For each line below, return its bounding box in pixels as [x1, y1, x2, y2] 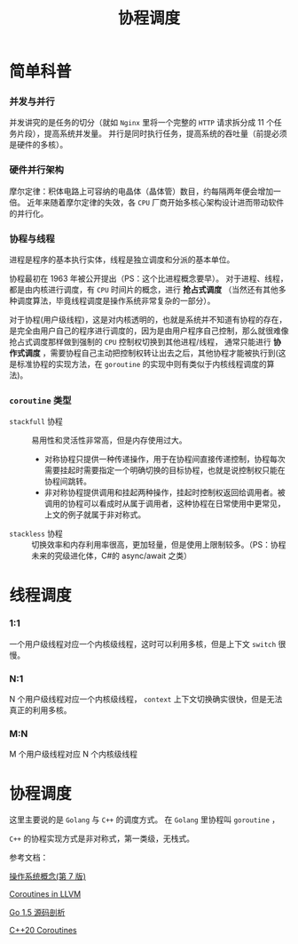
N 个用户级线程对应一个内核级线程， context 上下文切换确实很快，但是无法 [9, 694, 283, 705]
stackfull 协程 [9, 416, 64, 427]
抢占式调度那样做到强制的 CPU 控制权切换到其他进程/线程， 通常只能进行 [9, 337, 272, 348]
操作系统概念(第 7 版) [9, 871, 87, 882]
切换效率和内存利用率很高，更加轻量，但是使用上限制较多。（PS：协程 [31, 540, 286, 550]
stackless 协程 [9, 528, 64, 539]
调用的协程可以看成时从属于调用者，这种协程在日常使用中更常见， [43, 499, 286, 509]
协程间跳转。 [43, 476, 91, 487]
